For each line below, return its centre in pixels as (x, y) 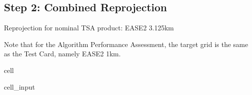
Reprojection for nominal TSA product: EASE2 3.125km (89, 28)
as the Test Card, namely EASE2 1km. (62, 54)
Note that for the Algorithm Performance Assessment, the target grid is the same (126, 44)
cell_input (20, 86)
